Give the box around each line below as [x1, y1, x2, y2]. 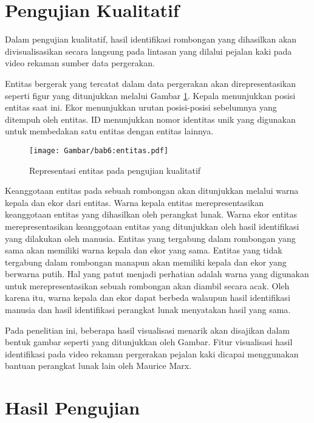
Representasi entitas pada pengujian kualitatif [29, 163, 201, 176]
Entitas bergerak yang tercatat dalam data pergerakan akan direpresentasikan [5, 77, 296, 89]
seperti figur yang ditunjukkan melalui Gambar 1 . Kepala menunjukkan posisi [5, 89, 296, 101]
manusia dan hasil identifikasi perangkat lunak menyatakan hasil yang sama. [5, 303, 291, 316]
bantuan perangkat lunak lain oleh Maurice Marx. [5, 359, 192, 372]
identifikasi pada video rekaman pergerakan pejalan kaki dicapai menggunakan [5, 347, 299, 360]
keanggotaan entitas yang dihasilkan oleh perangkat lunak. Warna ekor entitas [5, 208, 298, 221]
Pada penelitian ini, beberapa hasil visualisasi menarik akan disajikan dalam [5, 323, 290, 336]
